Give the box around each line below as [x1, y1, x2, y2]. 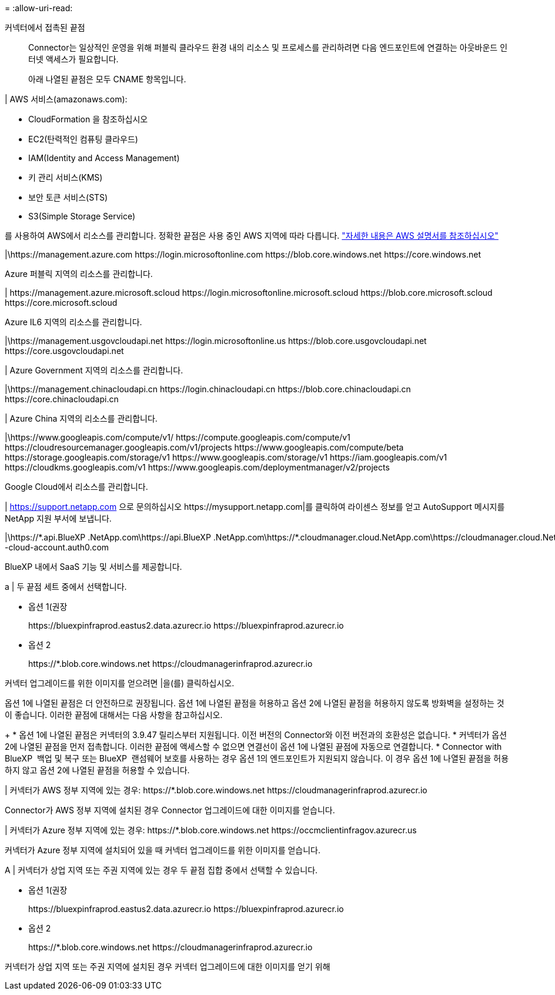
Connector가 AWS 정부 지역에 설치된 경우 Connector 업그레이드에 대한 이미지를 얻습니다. [5, 805, 335, 815]
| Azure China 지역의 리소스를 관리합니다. [5, 413, 158, 423]
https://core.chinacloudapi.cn [5, 394, 119, 404]
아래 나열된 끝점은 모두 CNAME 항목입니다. [28, 74, 186, 84]
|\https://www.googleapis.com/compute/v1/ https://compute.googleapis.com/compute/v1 [5, 432, 350, 442]
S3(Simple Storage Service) [28, 211, 136, 221]
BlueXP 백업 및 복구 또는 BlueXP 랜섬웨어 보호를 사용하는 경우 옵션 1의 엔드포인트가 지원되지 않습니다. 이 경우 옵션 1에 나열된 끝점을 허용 [5, 753, 509, 763]
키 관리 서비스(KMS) [28, 172, 103, 182]
